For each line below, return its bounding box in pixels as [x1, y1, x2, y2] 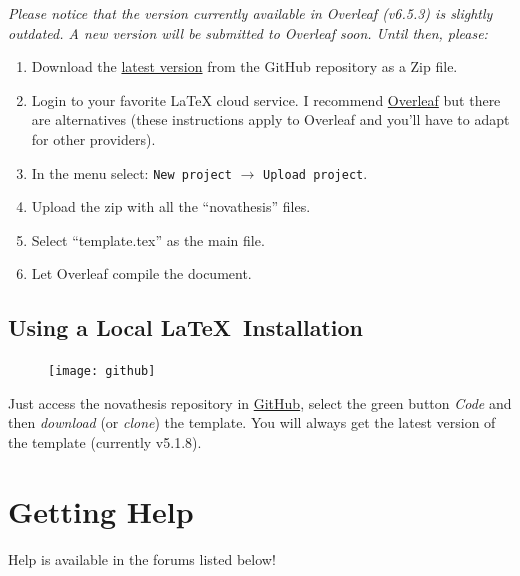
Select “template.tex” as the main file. [31, 229, 265, 250]
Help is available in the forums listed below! [8, 548, 276, 569]
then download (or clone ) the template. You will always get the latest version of [8, 412, 496, 433]
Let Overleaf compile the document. [31, 263, 252, 284]
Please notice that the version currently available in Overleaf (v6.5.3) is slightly [8, 3, 493, 23]
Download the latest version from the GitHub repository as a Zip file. [31, 56, 458, 77]
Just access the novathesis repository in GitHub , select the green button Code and [8, 392, 512, 413]
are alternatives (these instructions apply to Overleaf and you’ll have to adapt [31, 109, 510, 130]
